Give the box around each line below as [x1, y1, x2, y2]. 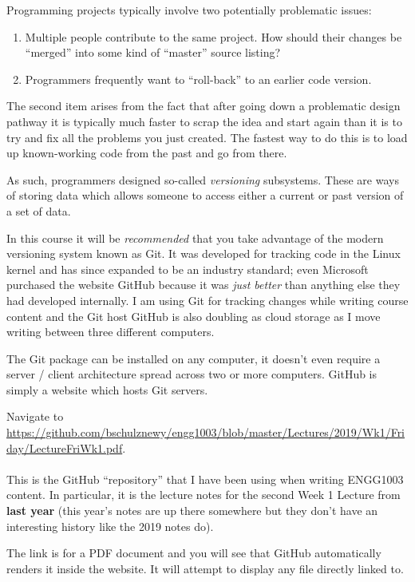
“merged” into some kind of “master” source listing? [25, 44, 281, 61]
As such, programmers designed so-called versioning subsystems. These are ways [6, 171, 399, 188]
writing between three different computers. [6, 323, 215, 340]
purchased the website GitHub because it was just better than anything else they [6, 276, 401, 293]
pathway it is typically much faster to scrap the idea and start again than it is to [6, 113, 402, 129]
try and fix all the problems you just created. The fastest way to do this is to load [6, 129, 408, 145]
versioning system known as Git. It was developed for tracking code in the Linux [6, 245, 401, 262]
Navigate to [6, 408, 64, 425]
